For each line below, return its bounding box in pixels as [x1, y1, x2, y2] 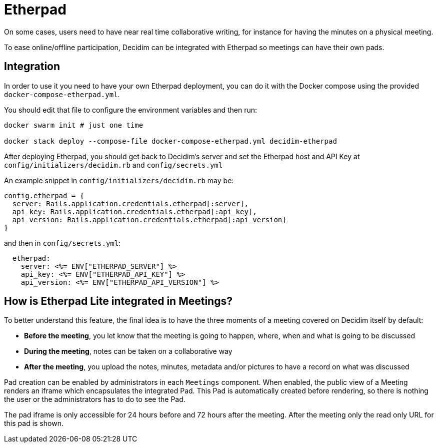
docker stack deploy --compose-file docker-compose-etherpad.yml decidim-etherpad [4, 137, 337, 145]
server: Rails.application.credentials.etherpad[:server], [12, 199, 248, 208]
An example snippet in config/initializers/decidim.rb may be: [4, 176, 234, 185]
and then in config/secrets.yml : [4, 238, 121, 247]
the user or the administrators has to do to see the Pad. [4, 395, 185, 404]
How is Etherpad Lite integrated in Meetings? [4, 295, 232, 308]
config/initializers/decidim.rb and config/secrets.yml [4, 160, 223, 169]
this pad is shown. [4, 419, 63, 428]
